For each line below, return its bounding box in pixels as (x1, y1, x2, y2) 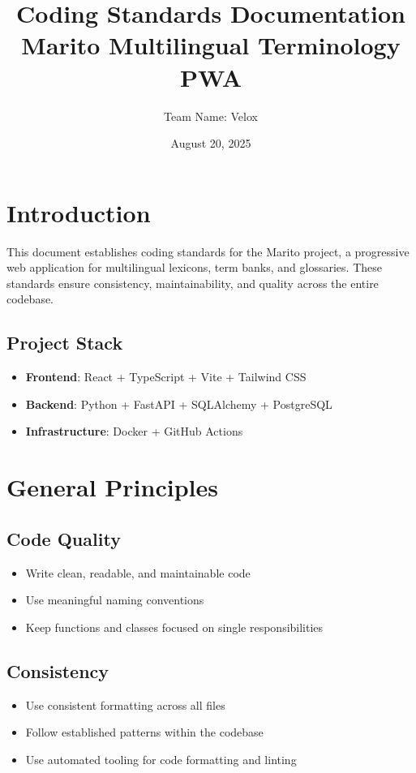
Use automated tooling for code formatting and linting (25, 750, 297, 767)
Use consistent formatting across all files (25, 696, 225, 713)
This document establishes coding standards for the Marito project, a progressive (6, 243, 410, 260)
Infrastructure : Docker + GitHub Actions (25, 423, 243, 440)
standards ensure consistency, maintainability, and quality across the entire (6, 274, 379, 291)
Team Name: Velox (164, 107, 258, 124)
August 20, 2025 (170, 135, 251, 152)
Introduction (6, 195, 151, 229)
